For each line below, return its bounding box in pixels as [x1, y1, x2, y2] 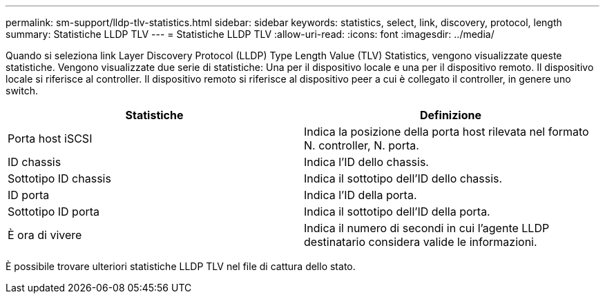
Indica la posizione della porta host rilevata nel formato [304, 125, 589, 138]
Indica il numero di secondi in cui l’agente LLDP [304, 221, 550, 235]
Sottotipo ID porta [8, 205, 100, 218]
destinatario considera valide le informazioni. [304, 235, 537, 249]
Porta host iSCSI [8, 132, 93, 145]
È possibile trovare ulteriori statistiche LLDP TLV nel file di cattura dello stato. [6, 260, 356, 272]
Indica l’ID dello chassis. [304, 155, 429, 169]
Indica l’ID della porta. [304, 188, 417, 202]
